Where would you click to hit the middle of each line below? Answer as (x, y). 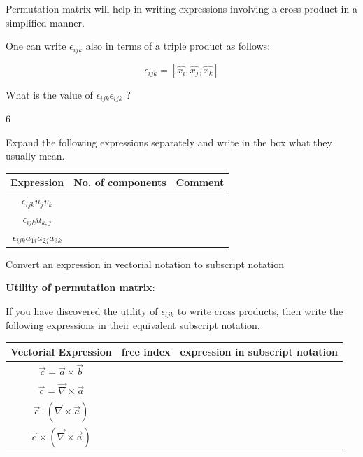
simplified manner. (45, 22)
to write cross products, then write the (260, 310)
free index (146, 352)
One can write (36, 46)
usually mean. (35, 156)
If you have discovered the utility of (82, 310)
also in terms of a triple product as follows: (178, 46)
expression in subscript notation (259, 352)
